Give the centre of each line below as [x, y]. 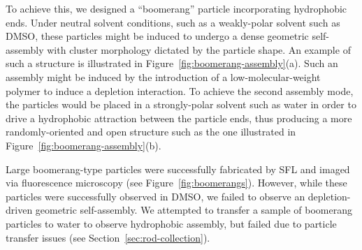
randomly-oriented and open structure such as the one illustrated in [151, 132]
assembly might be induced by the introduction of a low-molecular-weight [163, 76]
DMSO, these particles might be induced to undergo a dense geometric [157, 36]
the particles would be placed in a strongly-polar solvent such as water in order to [181, 104]
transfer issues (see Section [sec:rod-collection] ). [108, 237]
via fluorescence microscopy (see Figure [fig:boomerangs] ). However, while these [176, 183]
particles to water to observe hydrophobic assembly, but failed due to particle [171, 223]
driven [19, 210]
